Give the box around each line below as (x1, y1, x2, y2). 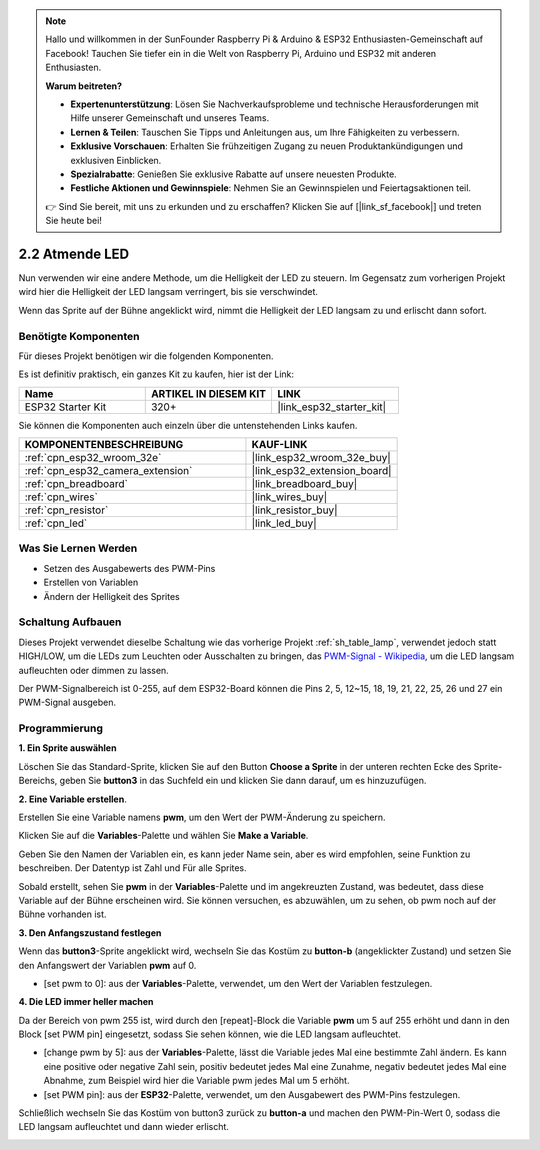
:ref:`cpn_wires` (24, 490, 99, 504)
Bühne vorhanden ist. (18, 908, 107, 920)
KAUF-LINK (251, 438, 308, 452)
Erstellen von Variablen (43, 576, 139, 589)
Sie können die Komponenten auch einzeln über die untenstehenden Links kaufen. (18, 419, 358, 431)
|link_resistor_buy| (251, 503, 338, 517)
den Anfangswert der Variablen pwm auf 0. (18, 959, 197, 971)
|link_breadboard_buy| (251, 477, 358, 491)
